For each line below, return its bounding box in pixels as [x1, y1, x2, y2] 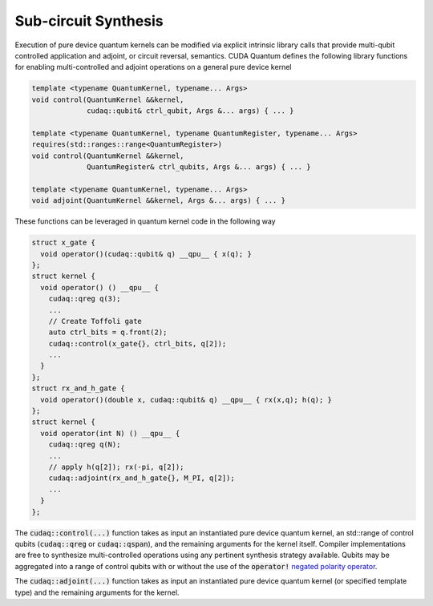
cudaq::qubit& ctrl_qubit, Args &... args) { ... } [87, 107, 294, 115]
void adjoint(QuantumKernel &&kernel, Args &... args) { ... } [31, 196, 286, 205]
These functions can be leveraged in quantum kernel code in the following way [14, 216, 276, 226]
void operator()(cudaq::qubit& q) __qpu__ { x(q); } [40, 249, 252, 258]
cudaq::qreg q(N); [48, 440, 121, 449]
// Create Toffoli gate [48, 317, 142, 325]
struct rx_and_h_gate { [31, 384, 126, 393]
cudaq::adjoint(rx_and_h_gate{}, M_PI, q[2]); [48, 474, 236, 483]
